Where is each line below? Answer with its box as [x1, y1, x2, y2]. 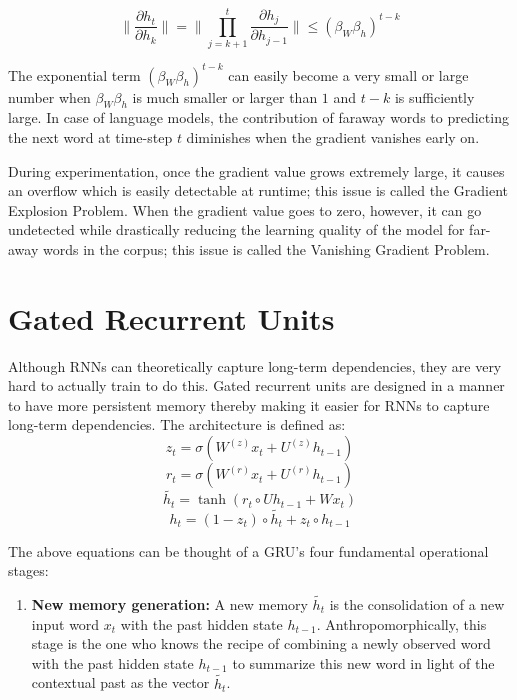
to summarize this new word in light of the [232, 652, 495, 673]
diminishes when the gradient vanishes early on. [186, 127, 480, 148]
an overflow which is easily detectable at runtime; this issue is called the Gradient [8, 180, 508, 201]
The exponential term [8, 64, 141, 85]
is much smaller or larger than [132, 86, 318, 107]
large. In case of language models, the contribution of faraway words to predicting [8, 107, 509, 128]
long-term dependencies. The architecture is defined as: [8, 414, 346, 435]
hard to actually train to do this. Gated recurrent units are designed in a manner [8, 375, 505, 396]
